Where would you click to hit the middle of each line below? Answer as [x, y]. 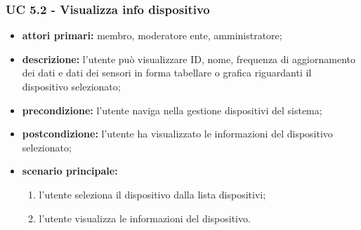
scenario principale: [70, 171]
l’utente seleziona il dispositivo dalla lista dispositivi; [152, 194]
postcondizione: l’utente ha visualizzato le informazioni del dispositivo [177, 134]
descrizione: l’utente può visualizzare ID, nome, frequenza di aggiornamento [189, 59]
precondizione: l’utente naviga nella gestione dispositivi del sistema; [172, 110]
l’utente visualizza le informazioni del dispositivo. [145, 218]
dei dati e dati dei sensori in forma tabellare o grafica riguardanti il [167, 73]
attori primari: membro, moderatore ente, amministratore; [152, 35]
